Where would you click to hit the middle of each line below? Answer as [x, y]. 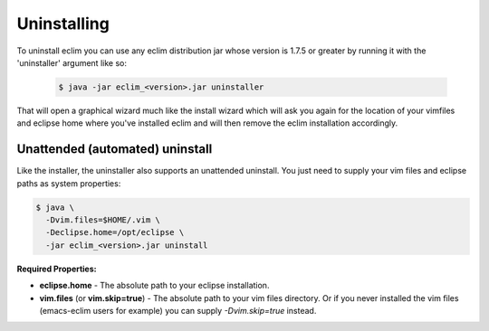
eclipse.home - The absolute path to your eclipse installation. [154, 286]
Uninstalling [63, 24]
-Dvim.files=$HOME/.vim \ [103, 220]
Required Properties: [57, 269]
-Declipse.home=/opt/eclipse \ [115, 232]
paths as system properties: [69, 183]
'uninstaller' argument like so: [72, 62]
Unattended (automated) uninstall [115, 149]
